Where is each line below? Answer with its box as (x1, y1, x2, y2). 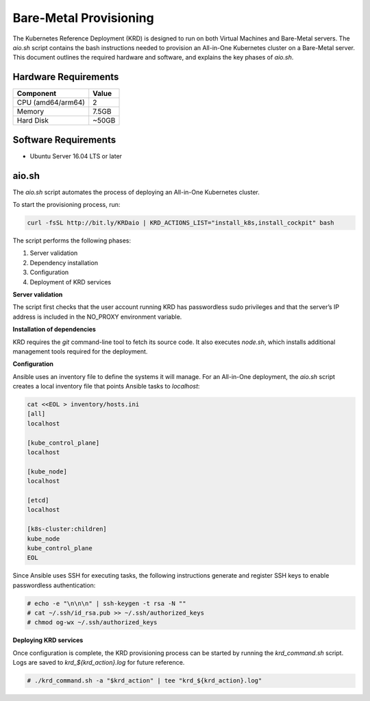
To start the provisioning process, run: (12, 201, 121, 209)
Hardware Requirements (12, 71, 119, 83)
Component (16, 89, 57, 99)
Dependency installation (29, 258, 99, 267)
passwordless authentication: (12, 581, 96, 589)
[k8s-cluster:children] (27, 525, 108, 533)
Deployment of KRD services (29, 278, 112, 286)
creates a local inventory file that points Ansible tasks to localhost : (12, 382, 200, 391)
